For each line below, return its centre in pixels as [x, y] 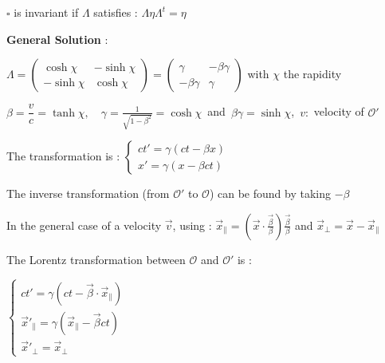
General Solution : [57, 39]
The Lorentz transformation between [96, 259]
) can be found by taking [270, 193]
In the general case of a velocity [84, 225]
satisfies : [116, 12]
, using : [192, 225]
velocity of [339, 111]
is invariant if [46, 12]
